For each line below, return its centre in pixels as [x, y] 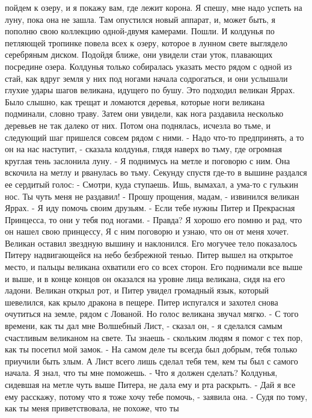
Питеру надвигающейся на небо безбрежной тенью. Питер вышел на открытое [149, 255]
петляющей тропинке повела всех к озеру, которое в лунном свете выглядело [146, 42]
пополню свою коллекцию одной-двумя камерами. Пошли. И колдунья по [140, 31]
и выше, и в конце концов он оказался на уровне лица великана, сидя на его [145, 278]
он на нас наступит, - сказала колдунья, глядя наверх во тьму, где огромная [143, 149]
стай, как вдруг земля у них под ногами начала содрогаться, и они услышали [146, 78]
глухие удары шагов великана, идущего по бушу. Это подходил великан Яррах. [150, 90]
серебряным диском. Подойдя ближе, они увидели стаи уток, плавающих [139, 54]
